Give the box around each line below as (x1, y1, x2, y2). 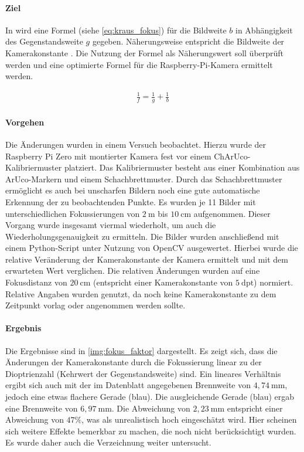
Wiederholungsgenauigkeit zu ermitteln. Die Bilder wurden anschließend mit (5, 230, 279, 242)
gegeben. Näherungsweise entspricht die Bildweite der (92, 35, 285, 47)
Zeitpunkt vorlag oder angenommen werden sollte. (5, 299, 186, 311)
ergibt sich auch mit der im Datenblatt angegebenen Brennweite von (5, 379, 251, 391)
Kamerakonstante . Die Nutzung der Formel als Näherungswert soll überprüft (5, 46, 284, 59)
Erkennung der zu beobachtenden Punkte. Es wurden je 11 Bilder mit (5, 195, 256, 208)
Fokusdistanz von (5, 276, 67, 288)
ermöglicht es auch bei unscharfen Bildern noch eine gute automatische (5, 184, 260, 196)
